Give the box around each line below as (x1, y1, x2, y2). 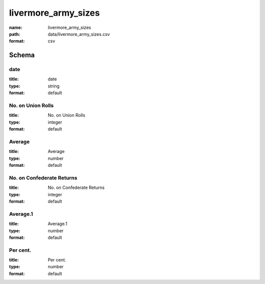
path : (9, 31, 21, 37)
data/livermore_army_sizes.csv (48, 31, 110, 37)
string (48, 83, 60, 89)
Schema (9, 51, 35, 59)
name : (9, 25, 23, 30)
